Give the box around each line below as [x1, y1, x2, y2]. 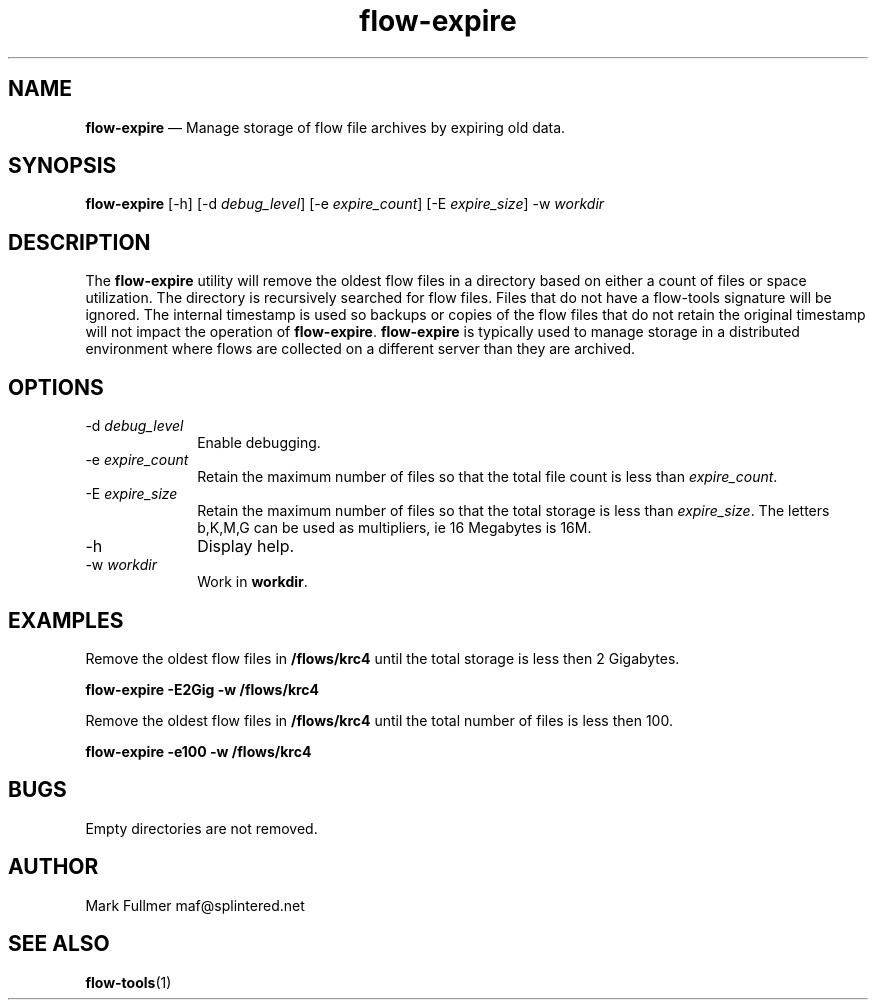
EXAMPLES [8, 607, 124, 633]
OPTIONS [8, 374, 104, 400]
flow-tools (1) [85, 973, 172, 991]
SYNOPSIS [8, 153, 117, 179]
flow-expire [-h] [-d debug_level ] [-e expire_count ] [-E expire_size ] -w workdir [85, 195, 605, 213]
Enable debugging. [197, 434, 321, 452]
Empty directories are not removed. [85, 819, 318, 837]
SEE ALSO [8, 931, 110, 957]
